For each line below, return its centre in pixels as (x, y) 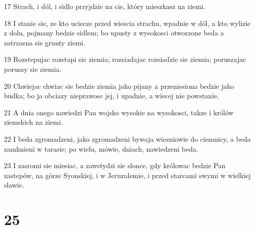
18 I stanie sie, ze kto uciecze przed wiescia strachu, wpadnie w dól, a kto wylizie (127, 23)
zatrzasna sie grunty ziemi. (45, 42)
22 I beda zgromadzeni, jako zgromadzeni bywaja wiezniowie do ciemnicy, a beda (127, 138)
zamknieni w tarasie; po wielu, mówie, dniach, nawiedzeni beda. (101, 148)
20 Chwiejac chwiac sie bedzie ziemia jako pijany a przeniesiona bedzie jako (119, 86)
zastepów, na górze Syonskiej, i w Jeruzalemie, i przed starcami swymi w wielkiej (127, 175)
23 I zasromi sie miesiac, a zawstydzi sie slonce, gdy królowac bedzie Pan (115, 165)
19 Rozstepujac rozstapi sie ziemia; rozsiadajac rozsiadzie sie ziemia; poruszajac (125, 59)
